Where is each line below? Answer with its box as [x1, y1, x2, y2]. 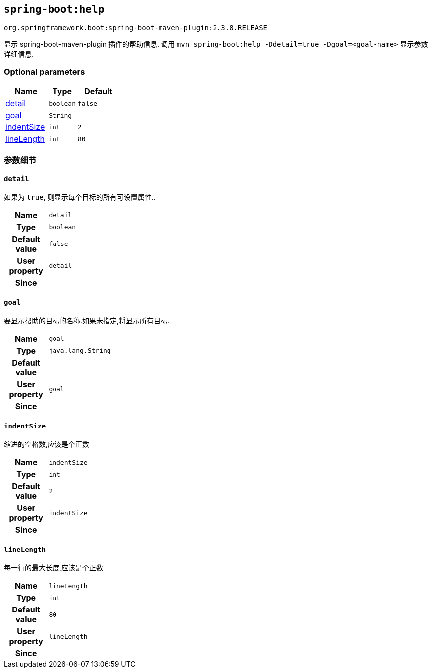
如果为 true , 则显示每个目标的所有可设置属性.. [4, 192, 156, 201]
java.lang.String [49, 347, 111, 355]
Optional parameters [4, 66, 85, 77]
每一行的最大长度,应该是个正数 [4, 563, 104, 572]
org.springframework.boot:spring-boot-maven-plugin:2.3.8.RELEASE [4, 24, 268, 32]
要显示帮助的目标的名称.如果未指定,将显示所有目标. [4, 316, 170, 325]
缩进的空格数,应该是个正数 [4, 440, 90, 449]
